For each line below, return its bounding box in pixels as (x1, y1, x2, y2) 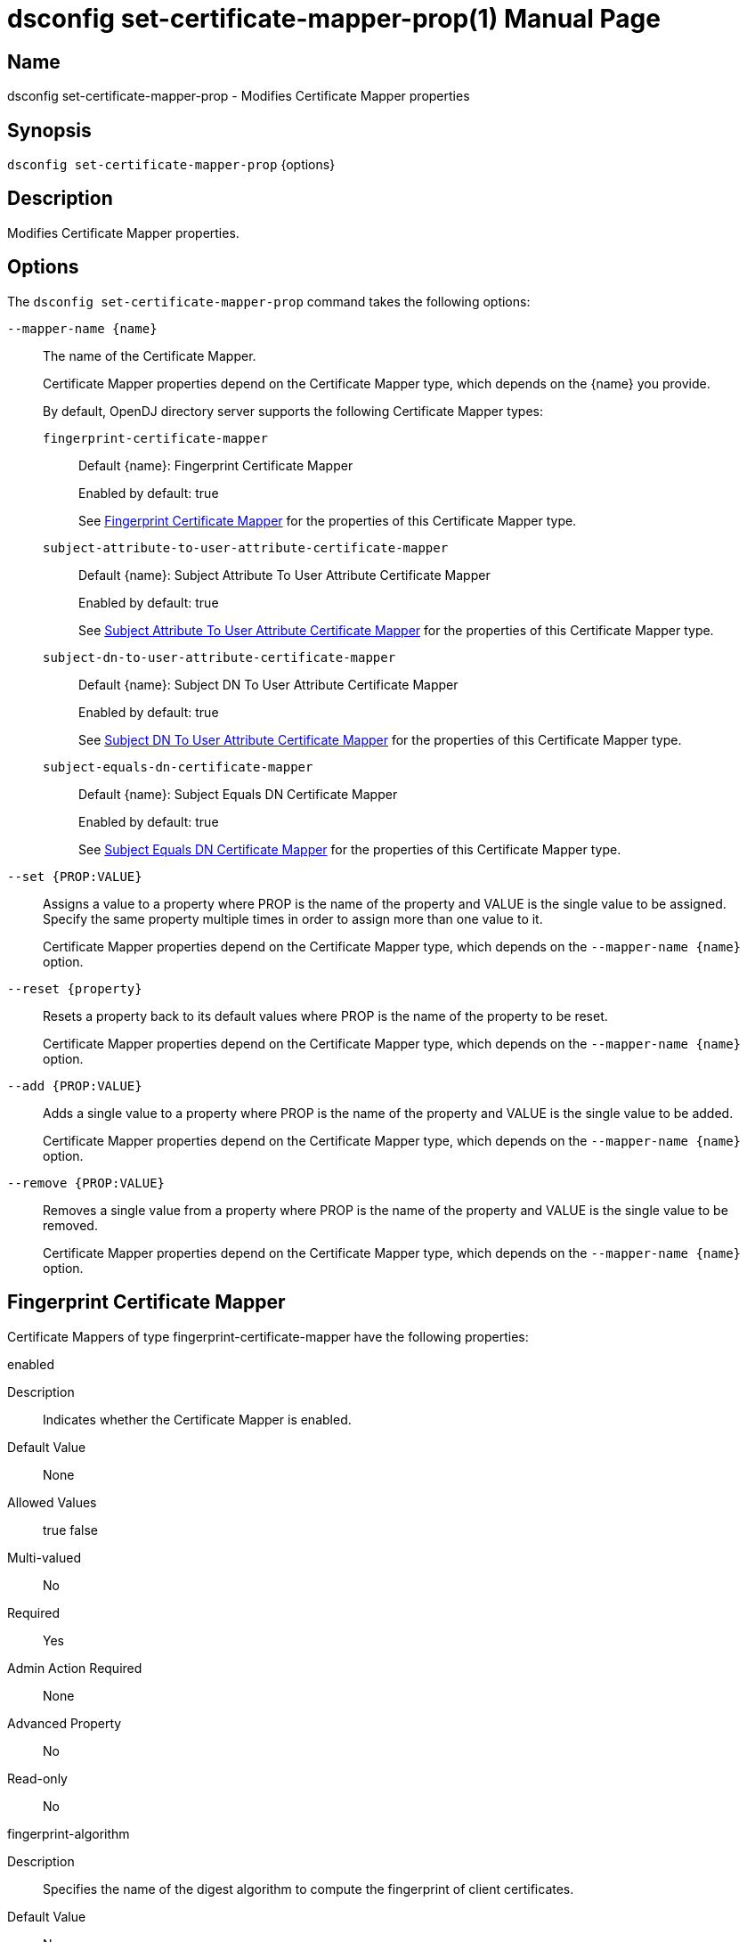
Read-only (7, 1770, 68, 1786)
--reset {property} (7, 981, 142, 996)
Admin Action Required (7, 1660, 142, 1676)
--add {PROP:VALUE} (7, 1078, 142, 1093)
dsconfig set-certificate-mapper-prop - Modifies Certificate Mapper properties (7, 88, 470, 104)
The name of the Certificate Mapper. (43, 347, 256, 363)
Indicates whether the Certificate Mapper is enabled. (43, 1411, 352, 1427)
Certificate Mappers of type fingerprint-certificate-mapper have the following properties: (7, 1328, 529, 1344)
